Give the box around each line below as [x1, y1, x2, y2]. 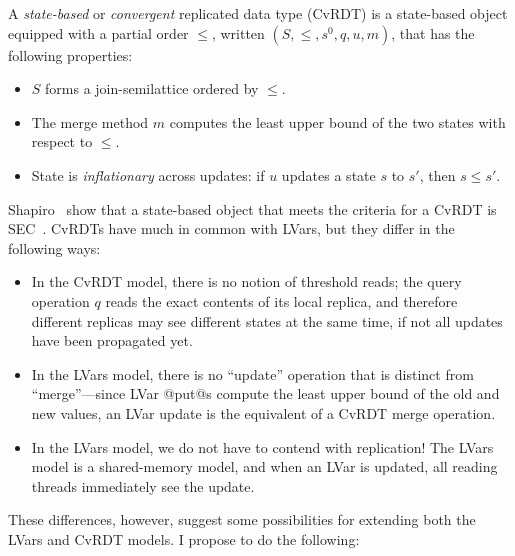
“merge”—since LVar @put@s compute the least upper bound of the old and [31, 383, 500, 404]
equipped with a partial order [8, 22, 189, 43]
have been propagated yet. [31, 330, 193, 351]
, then [419, 164, 456, 185]
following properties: [8, 44, 133, 65]
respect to [31, 131, 93, 152]
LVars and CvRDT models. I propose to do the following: [8, 528, 360, 549]
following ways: [8, 237, 101, 258]
